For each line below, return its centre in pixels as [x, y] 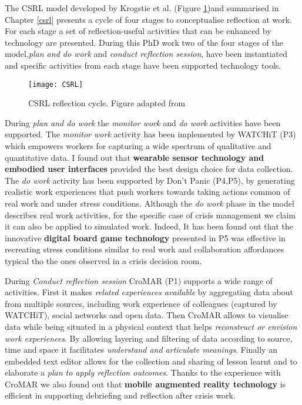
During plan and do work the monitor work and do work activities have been [143, 122]
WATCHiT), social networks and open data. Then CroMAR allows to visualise [147, 315]
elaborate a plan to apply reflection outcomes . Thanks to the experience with [143, 372]
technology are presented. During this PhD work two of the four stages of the [144, 42]
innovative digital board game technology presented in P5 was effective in [145, 237]
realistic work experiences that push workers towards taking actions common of [147, 192]
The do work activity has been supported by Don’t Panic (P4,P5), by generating [150, 180]
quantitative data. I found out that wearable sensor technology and [135, 157]
